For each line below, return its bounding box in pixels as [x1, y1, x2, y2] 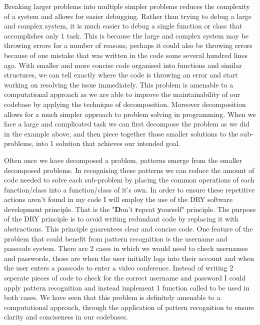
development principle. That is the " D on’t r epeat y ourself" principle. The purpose [4, 203, 256, 214]
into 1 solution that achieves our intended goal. [35, 138, 180, 148]
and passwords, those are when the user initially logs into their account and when [4, 252, 254, 263]
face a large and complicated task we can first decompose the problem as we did [4, 118, 249, 129]
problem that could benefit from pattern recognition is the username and [4, 233, 227, 243]
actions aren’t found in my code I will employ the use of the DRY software [4, 194, 233, 204]
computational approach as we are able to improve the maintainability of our [4, 89, 240, 99]
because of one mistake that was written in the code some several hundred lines [4, 49, 248, 60]
